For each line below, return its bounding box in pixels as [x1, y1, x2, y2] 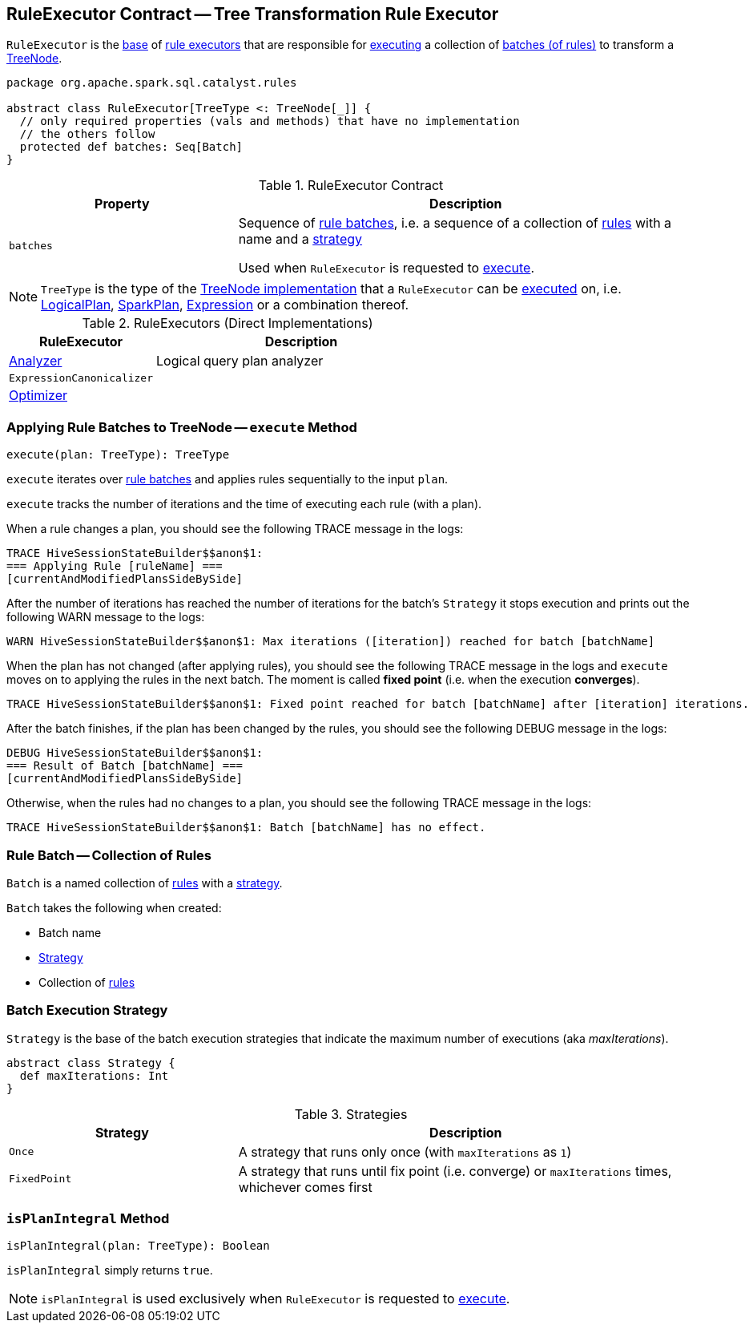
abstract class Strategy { [6, 1056, 175, 1069]
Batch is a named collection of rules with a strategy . [6, 875, 283, 890]
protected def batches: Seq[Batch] [19, 140, 244, 154]
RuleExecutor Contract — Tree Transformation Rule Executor [6, 4, 499, 24]
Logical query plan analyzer [156, 353, 324, 370]
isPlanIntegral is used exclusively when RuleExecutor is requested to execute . [41, 1291, 510, 1307]
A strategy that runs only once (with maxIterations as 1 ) [238, 1143, 572, 1160]
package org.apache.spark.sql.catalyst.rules [6, 76, 297, 90]
